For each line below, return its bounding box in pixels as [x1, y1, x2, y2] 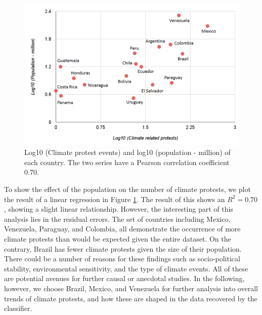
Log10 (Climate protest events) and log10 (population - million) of [24, 147, 231, 158]
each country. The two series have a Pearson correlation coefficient [24, 156, 230, 167]
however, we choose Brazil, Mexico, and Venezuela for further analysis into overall [4, 283, 258, 293]
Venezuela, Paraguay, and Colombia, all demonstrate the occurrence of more [4, 223, 241, 234]
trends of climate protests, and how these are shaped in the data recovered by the [4, 293, 257, 303]
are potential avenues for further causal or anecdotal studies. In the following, [4, 273, 245, 284]
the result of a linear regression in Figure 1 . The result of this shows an [4, 193, 225, 204]
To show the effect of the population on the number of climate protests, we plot [4, 184, 251, 194]
